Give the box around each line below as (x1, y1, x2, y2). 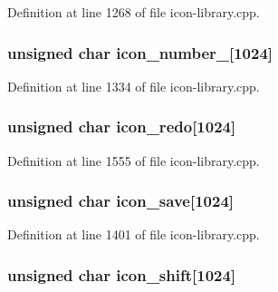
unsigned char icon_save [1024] (7, 190, 235, 212)
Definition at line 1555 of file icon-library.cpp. (7, 151, 260, 170)
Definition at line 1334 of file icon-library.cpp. (7, 76, 260, 95)
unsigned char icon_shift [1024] (7, 263, 236, 286)
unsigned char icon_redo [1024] (7, 115, 236, 138)
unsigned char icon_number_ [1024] (7, 41, 273, 63)
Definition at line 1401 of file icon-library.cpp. (7, 225, 260, 244)
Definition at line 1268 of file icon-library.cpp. (7, 3, 260, 21)
